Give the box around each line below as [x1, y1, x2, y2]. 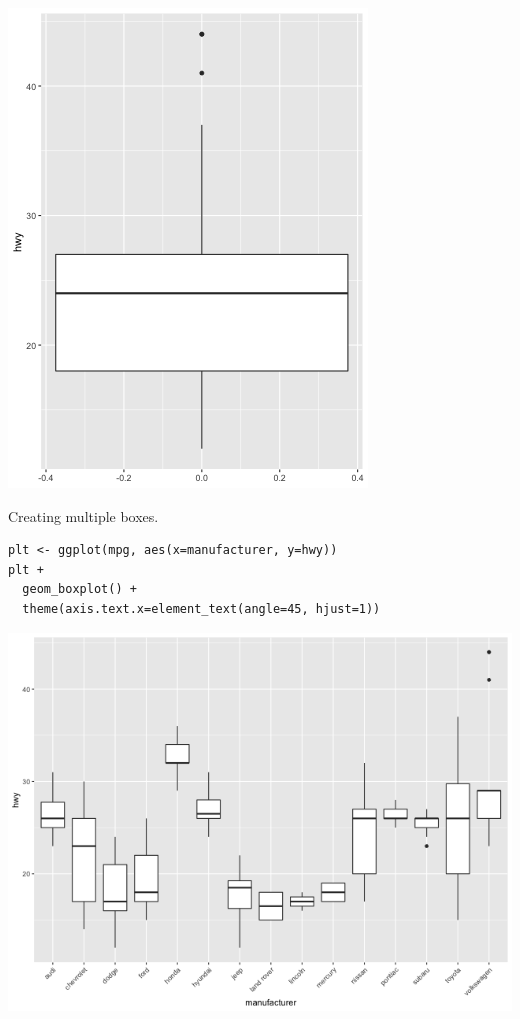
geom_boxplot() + [22, 582, 137, 597]
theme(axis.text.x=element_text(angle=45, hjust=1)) [22, 601, 381, 616]
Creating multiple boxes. [8, 505, 159, 526]
